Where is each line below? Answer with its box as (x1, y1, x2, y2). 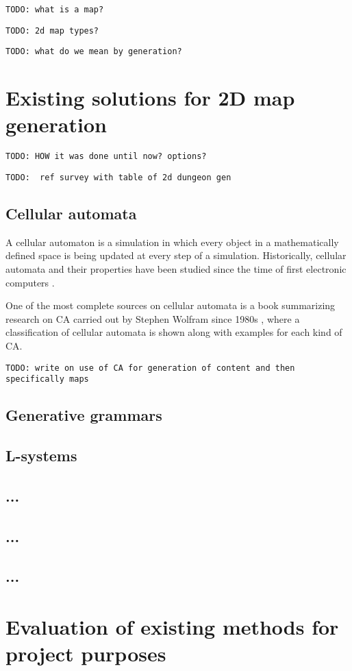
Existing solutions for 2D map (5, 84, 295, 112)
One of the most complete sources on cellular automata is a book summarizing (5, 298, 336, 313)
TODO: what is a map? (5, 5, 104, 14)
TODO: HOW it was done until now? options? (5, 151, 207, 162)
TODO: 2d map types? (5, 25, 99, 36)
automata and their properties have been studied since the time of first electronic (5, 261, 347, 276)
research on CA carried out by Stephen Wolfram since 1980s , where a (5, 311, 300, 326)
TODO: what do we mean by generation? (5, 47, 182, 57)
